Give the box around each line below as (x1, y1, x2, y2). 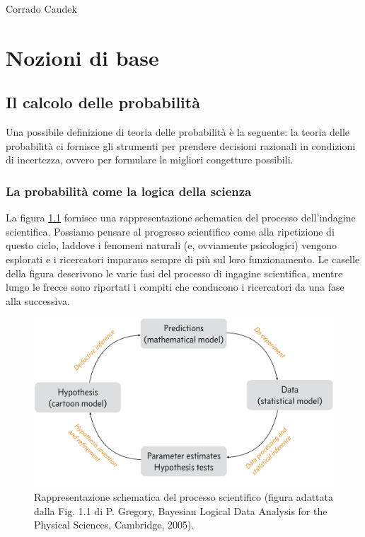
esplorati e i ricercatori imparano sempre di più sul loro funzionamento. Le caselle (6, 251, 360, 266)
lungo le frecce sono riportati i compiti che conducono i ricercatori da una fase (6, 279, 344, 294)
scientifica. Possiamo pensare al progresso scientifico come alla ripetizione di (6, 224, 335, 238)
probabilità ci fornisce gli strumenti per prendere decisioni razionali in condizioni (6, 138, 356, 153)
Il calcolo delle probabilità (6, 91, 200, 113)
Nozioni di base (6, 42, 159, 71)
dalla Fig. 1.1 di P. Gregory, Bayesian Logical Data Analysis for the (34, 503, 328, 518)
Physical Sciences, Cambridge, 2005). (34, 517, 195, 532)
